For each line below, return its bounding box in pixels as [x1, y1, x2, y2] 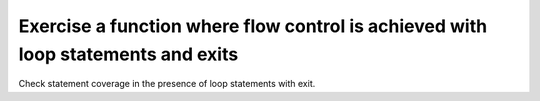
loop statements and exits [18, 43, 239, 65]
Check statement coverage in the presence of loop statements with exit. [18, 78, 316, 90]
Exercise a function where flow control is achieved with [18, 15, 488, 37]
